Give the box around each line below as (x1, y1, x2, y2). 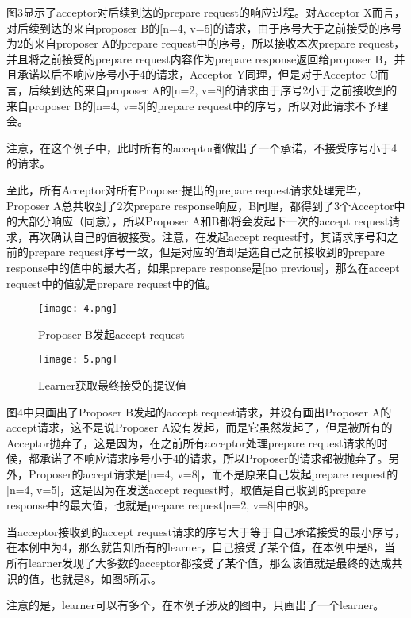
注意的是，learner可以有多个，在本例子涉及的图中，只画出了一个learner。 (6, 597, 385, 613)
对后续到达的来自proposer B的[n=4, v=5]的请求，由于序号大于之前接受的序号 (6, 19, 402, 36)
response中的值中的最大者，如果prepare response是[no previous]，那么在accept (6, 259, 400, 275)
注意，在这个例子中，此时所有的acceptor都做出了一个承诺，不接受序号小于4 (6, 139, 398, 155)
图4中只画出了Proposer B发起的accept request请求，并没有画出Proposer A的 (6, 403, 392, 420)
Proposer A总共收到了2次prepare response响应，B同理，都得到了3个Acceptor (6, 197, 394, 213)
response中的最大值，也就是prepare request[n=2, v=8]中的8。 (6, 497, 315, 513)
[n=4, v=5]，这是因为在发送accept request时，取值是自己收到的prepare (6, 481, 366, 497)
